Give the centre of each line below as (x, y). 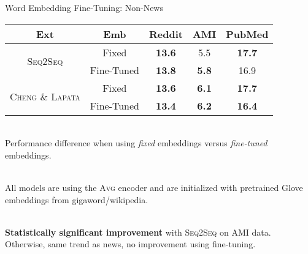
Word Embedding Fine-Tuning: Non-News (84, 7)
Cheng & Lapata (45, 97)
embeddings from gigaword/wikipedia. (77, 199)
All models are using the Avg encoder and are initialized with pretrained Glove (154, 187)
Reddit (166, 34)
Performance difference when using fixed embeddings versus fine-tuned (136, 143)
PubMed (247, 34)
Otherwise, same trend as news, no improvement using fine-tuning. (130, 244)
